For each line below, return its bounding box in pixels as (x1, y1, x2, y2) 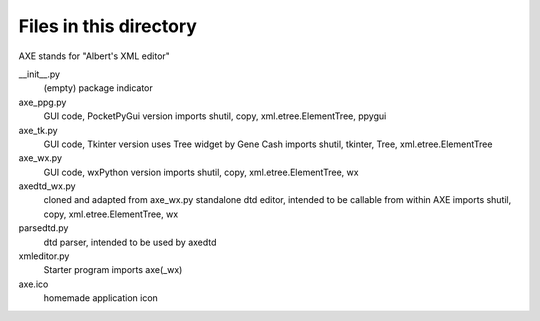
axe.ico (18, 278, 49, 290)
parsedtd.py (18, 222, 69, 234)
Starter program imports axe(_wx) (43, 264, 183, 276)
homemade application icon (43, 292, 159, 304)
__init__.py (18, 68, 60, 80)
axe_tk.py (18, 124, 59, 136)
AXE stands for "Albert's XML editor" (18, 50, 170, 62)
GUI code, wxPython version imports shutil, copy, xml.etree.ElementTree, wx (43, 166, 359, 178)
